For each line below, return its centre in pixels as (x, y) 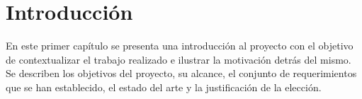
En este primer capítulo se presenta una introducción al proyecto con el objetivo (180, 46)
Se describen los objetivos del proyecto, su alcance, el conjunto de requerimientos (181, 73)
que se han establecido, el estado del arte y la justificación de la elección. (164, 87)
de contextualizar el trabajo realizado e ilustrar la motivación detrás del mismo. (179, 59)
